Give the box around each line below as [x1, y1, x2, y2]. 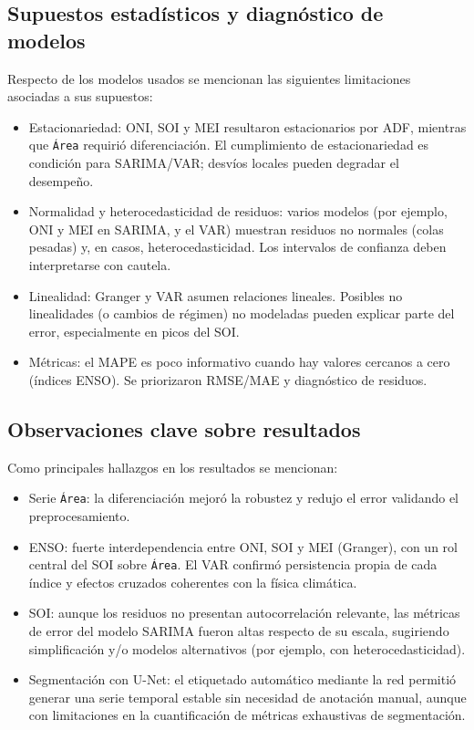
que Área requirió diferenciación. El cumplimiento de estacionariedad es [28, 135, 429, 154]
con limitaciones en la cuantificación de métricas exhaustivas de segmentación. [28, 705, 466, 725]
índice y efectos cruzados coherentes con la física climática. [28, 572, 357, 591]
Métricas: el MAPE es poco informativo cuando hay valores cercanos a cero [28, 352, 450, 371]
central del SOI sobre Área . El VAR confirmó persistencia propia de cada [28, 555, 438, 574]
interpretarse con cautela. [28, 255, 171, 274]
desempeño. [28, 171, 94, 190]
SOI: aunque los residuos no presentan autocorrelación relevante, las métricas [28, 603, 460, 622]
